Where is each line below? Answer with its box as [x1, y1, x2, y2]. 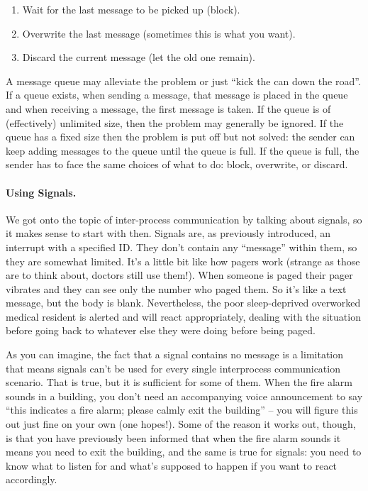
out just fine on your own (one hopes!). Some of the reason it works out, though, [6, 416, 356, 431]
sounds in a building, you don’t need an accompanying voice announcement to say [6, 388, 363, 403]
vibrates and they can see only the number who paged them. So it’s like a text [6, 281, 347, 296]
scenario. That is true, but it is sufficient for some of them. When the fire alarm [6, 375, 352, 390]
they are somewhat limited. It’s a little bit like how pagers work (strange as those [6, 253, 360, 268]
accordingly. [6, 472, 57, 487]
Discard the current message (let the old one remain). [22, 50, 255, 65]
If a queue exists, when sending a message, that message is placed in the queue [6, 87, 348, 102]
